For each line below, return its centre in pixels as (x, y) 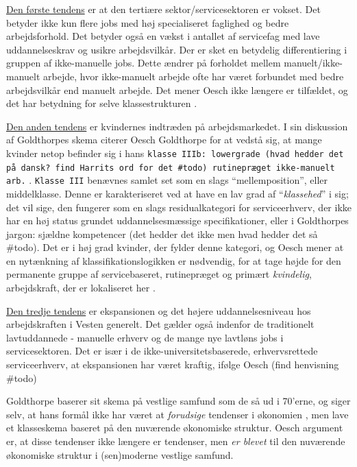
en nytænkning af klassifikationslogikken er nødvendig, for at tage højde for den (174, 260)
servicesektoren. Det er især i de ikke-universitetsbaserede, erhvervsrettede (162, 351)
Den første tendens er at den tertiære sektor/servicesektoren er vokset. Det (163, 9)
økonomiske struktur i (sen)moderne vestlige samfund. (120, 454)
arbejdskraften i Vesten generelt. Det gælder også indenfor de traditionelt (160, 324)
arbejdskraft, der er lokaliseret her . (81, 288)
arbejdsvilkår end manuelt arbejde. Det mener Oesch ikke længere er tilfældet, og (177, 89)
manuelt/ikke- (313, 63)
